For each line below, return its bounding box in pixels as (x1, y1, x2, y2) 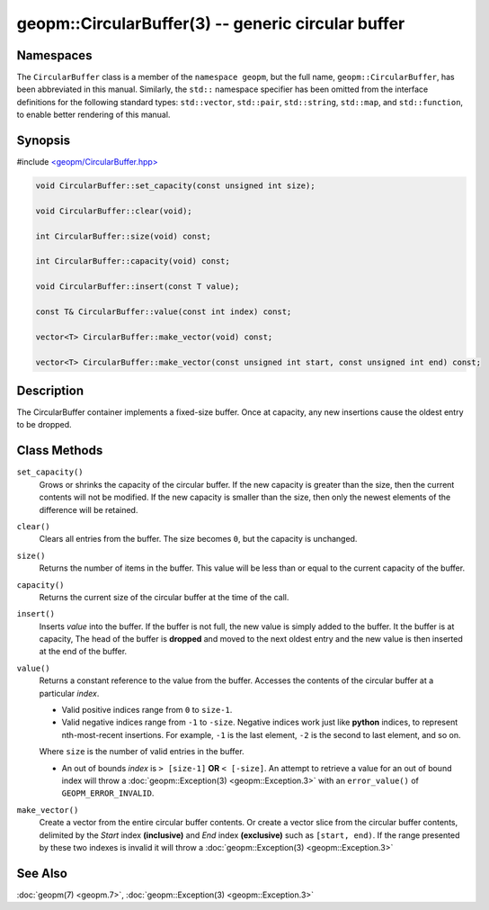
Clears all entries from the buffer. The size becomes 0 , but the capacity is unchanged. (39, 534, 358, 545)
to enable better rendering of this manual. (16, 109, 171, 121)
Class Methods (16, 443, 103, 458)
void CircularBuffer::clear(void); (35, 205, 192, 216)
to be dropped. (16, 419, 72, 430)
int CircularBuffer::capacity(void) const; (35, 257, 231, 266)
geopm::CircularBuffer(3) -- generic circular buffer (16, 14, 405, 33)
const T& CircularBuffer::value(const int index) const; (35, 307, 292, 317)
